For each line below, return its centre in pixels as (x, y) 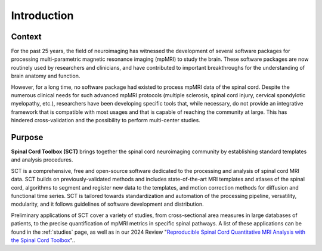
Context (26, 37)
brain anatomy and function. (46, 76)
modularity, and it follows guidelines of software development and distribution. (107, 204)
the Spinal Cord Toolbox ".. (43, 240)
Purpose (27, 137)
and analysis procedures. (42, 160)
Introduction (42, 16)
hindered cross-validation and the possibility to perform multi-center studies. (106, 120)
